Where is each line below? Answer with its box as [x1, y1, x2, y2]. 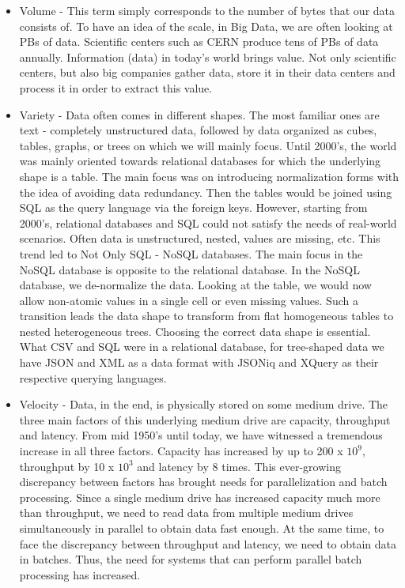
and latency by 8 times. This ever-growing [137, 458, 341, 474]
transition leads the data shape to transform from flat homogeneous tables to [19, 307, 394, 324]
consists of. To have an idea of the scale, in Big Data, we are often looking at [19, 17, 393, 34]
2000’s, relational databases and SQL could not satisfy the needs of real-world [19, 214, 397, 231]
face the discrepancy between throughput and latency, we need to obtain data [19, 535, 396, 552]
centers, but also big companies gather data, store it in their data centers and [19, 64, 396, 81]
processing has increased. [19, 566, 141, 582]
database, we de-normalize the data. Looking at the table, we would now [19, 277, 372, 293]
